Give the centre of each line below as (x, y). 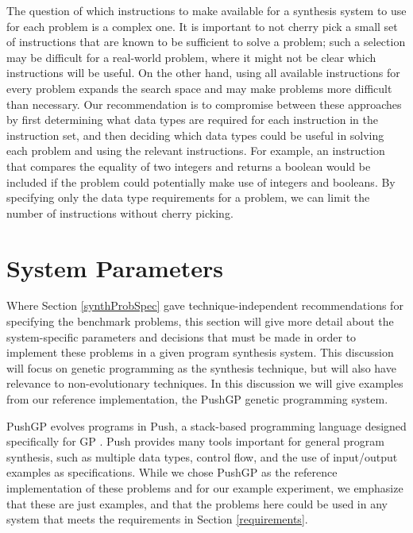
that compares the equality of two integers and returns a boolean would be (189, 166)
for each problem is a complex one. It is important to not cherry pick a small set (202, 26)
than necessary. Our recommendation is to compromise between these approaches (204, 104)
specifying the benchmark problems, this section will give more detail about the (200, 321)
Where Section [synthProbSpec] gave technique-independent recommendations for (205, 305)
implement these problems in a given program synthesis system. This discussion (200, 352)
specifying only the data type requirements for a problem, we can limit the (188, 197)
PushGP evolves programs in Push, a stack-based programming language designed (206, 425)
